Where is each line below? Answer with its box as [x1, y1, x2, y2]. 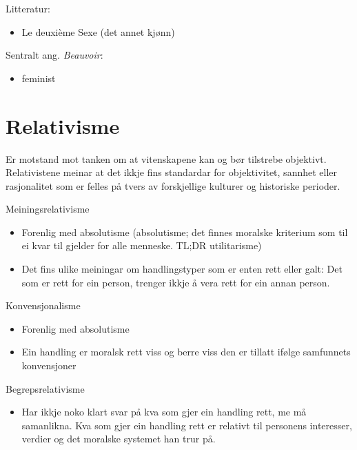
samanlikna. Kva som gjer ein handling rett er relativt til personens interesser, [21, 418, 352, 432]
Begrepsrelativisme [6, 381, 85, 395]
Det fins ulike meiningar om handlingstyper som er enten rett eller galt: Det [21, 262, 343, 276]
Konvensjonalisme [6, 298, 81, 313]
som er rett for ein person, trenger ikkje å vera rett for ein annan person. [21, 275, 330, 289]
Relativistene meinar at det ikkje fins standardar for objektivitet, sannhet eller [6, 165, 338, 179]
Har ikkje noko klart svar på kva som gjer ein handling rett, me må [21, 404, 307, 419]
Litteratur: [6, 1, 50, 15]
